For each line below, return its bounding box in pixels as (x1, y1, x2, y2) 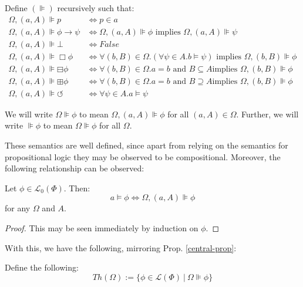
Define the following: (5, 261, 79, 274)
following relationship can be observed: (5, 162, 144, 174)
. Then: (63, 181, 90, 194)
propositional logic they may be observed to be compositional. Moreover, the (5, 150, 281, 163)
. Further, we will (236, 107, 299, 120)
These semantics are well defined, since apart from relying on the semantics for (5, 139, 288, 151)
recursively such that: (57, 2, 134, 13)
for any (5, 202, 31, 214)
